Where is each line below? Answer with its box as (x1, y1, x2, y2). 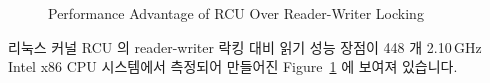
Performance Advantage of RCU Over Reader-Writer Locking (48, 3, 424, 23)
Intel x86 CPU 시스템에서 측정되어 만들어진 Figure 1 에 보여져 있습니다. (8, 56, 458, 77)
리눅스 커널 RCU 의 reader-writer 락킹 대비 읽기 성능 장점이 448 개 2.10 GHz (8, 36, 482, 57)
